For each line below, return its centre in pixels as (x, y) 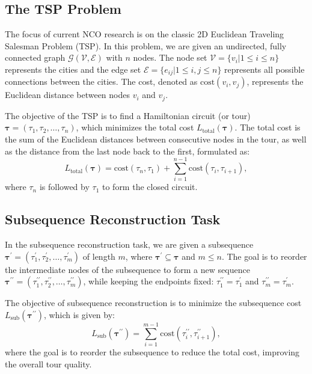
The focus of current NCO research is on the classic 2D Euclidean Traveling (145, 34)
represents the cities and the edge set (73, 69)
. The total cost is (268, 127)
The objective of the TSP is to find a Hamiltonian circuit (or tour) (128, 115)
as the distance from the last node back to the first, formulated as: (127, 151)
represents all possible (265, 69)
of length (99, 256)
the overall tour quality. (48, 363)
